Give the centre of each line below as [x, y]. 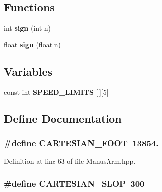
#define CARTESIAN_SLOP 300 [74, 183]
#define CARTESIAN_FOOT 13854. [81, 142]
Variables [28, 71]
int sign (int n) [27, 28]
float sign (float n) [32, 44]
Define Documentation [63, 118]
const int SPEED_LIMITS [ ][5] [56, 92]
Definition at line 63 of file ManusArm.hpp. [70, 161]
